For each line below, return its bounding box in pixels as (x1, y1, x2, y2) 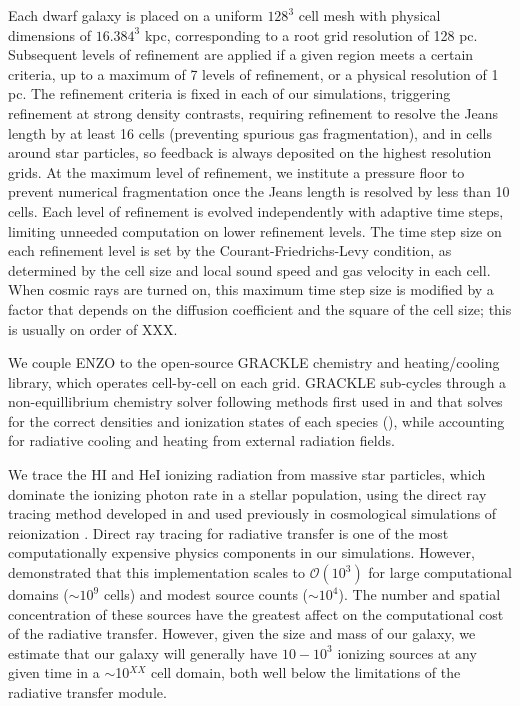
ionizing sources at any (337, 642, 477, 663)
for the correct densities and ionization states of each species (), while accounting (8, 410, 505, 431)
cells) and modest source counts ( (103, 584, 309, 605)
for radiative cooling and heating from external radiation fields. (8, 430, 395, 451)
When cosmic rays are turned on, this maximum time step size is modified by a (8, 279, 494, 300)
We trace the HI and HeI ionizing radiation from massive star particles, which (8, 464, 486, 485)
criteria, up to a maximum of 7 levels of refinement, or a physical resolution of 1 (8, 63, 499, 84)
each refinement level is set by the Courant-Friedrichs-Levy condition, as (8, 240, 452, 261)
